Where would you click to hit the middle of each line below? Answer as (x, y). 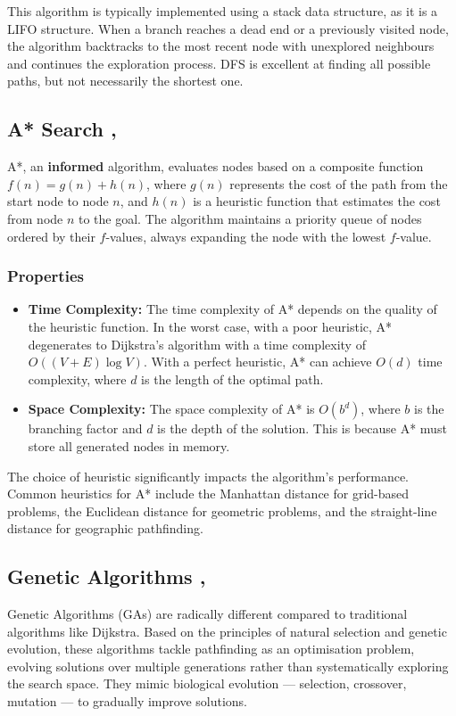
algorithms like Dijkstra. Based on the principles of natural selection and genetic (227, 631)
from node (35, 218)
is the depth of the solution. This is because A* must (302, 428)
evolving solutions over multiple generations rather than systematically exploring (228, 666)
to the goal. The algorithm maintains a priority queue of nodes (250, 218)
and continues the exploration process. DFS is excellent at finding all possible (219, 63)
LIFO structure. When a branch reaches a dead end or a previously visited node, (228, 28)
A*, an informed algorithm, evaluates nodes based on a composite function (216, 166)
